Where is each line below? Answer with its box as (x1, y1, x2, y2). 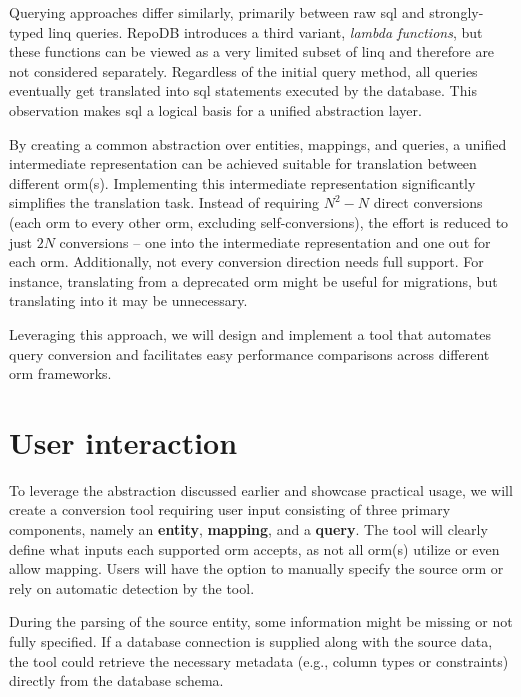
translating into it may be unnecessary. (9, 290, 248, 311)
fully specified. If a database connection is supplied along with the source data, (9, 630, 493, 651)
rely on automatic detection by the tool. (9, 577, 255, 598)
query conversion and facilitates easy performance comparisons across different (9, 343, 490, 364)
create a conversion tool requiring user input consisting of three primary (9, 499, 451, 520)
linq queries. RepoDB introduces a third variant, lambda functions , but (48, 21, 483, 42)
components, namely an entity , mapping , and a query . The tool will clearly (9, 519, 488, 539)
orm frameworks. (9, 363, 112, 384)
